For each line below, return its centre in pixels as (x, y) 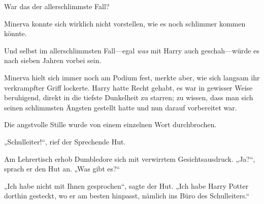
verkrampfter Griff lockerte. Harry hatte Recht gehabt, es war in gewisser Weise (128, 87)
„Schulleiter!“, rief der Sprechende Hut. (65, 141)
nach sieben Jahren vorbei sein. (53, 60)
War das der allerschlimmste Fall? (57, 6)
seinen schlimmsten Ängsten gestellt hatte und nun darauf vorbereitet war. (121, 107)
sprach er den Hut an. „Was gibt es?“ (62, 169)
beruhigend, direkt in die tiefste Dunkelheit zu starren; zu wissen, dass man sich (129, 97)
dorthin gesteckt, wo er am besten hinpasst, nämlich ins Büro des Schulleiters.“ (127, 196)
